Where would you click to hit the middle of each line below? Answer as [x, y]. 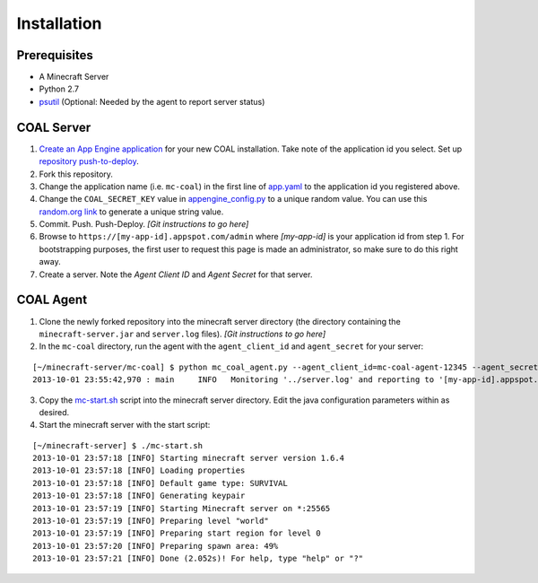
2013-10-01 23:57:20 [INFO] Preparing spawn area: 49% [156, 546]
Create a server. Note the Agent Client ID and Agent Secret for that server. [176, 274]
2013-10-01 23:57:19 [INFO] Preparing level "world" [151, 521]
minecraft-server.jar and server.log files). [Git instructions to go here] [182, 334]
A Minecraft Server [74, 77]
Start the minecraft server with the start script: [125, 425]
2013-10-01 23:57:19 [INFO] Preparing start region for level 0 [177, 533]
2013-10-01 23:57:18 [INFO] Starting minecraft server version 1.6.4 [189, 458]
